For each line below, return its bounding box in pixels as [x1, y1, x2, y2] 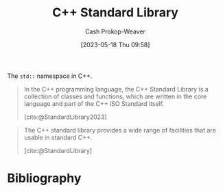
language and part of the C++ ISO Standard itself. [23, 99, 165, 107]
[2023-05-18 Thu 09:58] [80, 40, 150, 49]
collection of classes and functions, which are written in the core [23, 92, 207, 100]
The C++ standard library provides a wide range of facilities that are [23, 126, 216, 134]
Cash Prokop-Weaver [84, 27, 146, 36]
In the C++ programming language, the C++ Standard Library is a [23, 85, 209, 93]
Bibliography [7, 171, 82, 186]
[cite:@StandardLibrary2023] [23, 113, 108, 121]
